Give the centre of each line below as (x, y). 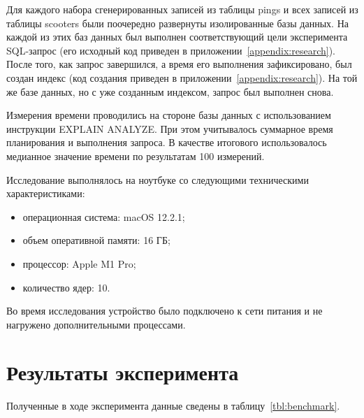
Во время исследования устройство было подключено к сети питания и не (165, 311)
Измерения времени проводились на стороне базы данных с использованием (169, 115)
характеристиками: (46, 193)
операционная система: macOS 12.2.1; (104, 216)
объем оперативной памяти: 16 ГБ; (96, 240)
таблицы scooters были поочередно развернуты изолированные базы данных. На (177, 23)
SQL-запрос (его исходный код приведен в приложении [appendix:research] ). (171, 50)
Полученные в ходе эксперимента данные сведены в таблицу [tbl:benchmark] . (173, 406)
